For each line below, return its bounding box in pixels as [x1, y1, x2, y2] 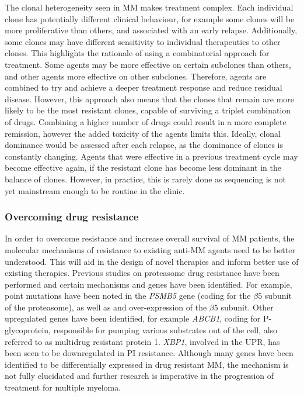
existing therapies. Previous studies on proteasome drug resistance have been [5, 267, 279, 279]
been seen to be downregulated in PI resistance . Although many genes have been [5, 347, 293, 359]
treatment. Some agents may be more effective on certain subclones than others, [5, 58, 291, 70]
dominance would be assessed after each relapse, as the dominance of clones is [5, 139, 284, 151]
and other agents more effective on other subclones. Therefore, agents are [5, 70, 267, 82]
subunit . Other [221, 301, 274, 313]
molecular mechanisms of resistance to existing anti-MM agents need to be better [5, 243, 295, 256]
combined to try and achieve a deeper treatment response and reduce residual [5, 81, 282, 94]
